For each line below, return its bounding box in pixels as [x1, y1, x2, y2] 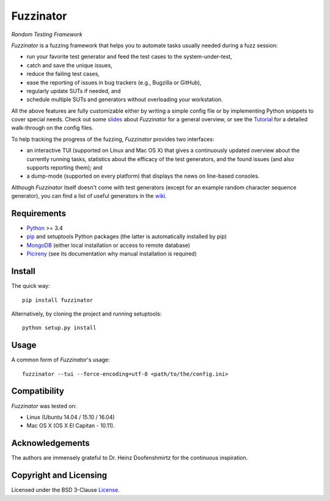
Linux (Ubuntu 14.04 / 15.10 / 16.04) [26, 413, 116, 421]
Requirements [11, 208, 67, 219]
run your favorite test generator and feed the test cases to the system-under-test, [26, 53, 232, 61]
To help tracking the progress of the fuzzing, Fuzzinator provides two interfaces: [11, 135, 215, 143]
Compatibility [11, 386, 64, 396]
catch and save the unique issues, [26, 61, 112, 69]
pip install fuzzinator [22, 296, 94, 303]
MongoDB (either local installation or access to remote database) [26, 241, 191, 249]
